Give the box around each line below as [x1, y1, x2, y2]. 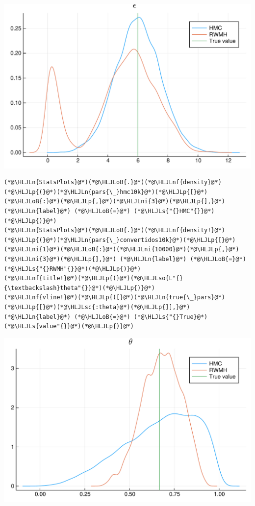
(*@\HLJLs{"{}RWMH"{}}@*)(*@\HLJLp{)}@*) [4, 265, 141, 272]
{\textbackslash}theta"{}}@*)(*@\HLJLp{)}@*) [4, 284, 155, 291]
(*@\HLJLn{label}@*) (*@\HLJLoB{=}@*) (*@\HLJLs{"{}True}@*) [4, 313, 208, 320]
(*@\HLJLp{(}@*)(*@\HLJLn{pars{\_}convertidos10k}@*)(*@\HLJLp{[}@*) [4, 236, 236, 243]
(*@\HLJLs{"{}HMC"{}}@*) [133, 208, 215, 215]
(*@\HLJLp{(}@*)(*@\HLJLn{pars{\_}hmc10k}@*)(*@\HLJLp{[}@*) [4, 188, 208, 195]
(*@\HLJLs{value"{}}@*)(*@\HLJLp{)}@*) [4, 323, 134, 330]
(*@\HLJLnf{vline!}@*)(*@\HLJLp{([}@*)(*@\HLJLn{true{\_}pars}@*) [4, 294, 226, 301]
